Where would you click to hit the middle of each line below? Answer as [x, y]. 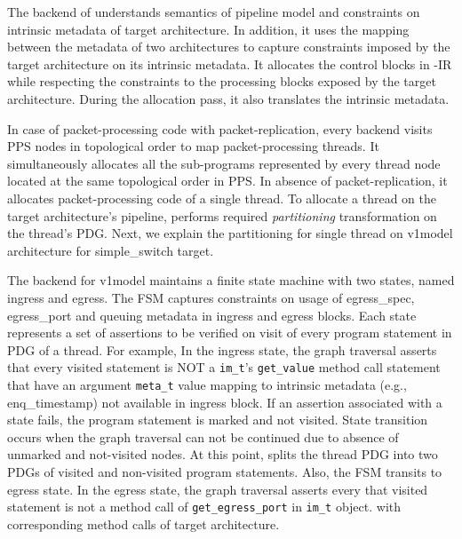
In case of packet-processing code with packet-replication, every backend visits [220, 128]
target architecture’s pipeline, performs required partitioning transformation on [222, 215]
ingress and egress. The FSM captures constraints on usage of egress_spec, [211, 297]
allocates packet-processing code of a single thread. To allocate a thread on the [222, 198]
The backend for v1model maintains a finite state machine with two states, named [231, 280]
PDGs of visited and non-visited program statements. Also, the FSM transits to [225, 471]
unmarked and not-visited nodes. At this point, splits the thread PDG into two [223, 454]
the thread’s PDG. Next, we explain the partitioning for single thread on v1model [230, 233]
